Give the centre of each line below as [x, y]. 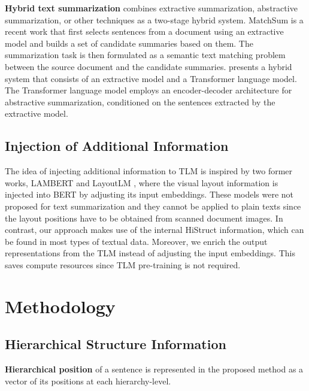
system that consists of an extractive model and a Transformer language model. [151, 78]
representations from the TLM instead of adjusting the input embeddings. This [150, 253]
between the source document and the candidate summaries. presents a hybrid [149, 66]
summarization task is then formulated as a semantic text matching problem [145, 55]
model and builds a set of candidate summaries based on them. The [129, 43]
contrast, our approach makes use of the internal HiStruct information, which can [154, 230]
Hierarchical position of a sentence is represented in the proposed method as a [154, 369]
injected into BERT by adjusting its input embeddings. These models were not [149, 194]
